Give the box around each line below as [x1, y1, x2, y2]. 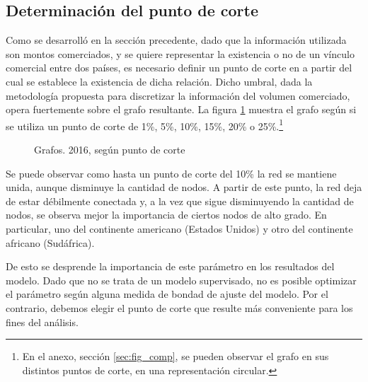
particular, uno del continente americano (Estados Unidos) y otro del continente [6, 221, 353, 236]
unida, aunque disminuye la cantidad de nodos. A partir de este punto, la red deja [6, 180, 362, 195]
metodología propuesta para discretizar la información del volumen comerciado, [6, 88, 350, 103]
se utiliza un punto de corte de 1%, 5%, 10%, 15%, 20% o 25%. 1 [6, 116, 284, 133]
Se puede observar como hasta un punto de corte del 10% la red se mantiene [6, 166, 337, 180]
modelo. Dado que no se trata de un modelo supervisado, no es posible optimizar [6, 272, 357, 287]
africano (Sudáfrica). [6, 235, 95, 250]
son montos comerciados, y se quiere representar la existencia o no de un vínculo [6, 46, 355, 61]
